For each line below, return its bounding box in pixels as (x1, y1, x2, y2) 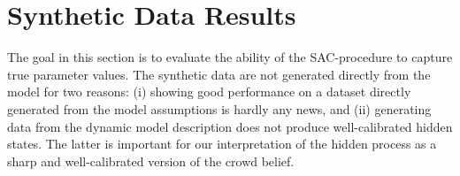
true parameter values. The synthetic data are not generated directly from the (7, 65, 431, 83)
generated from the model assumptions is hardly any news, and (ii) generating (7, 99, 432, 118)
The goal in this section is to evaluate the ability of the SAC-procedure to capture (7, 48, 453, 66)
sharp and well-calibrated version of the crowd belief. (7, 151, 295, 170)
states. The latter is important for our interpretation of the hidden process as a (7, 134, 437, 153)
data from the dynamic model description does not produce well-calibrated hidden (7, 117, 453, 135)
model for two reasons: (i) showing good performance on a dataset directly (7, 82, 411, 101)
